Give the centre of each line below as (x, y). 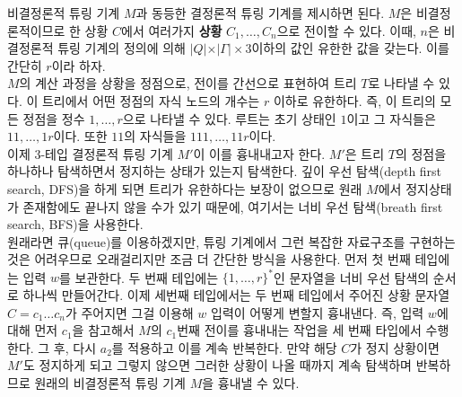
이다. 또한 (80, 136)
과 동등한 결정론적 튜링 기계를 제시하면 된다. (260, 13)
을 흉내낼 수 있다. (251, 382)
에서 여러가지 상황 (172, 30)
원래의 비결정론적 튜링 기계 (110, 382)
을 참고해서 (103, 330)
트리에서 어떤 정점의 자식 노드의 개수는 (151, 100)
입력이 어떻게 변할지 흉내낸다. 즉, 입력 (318, 312)
